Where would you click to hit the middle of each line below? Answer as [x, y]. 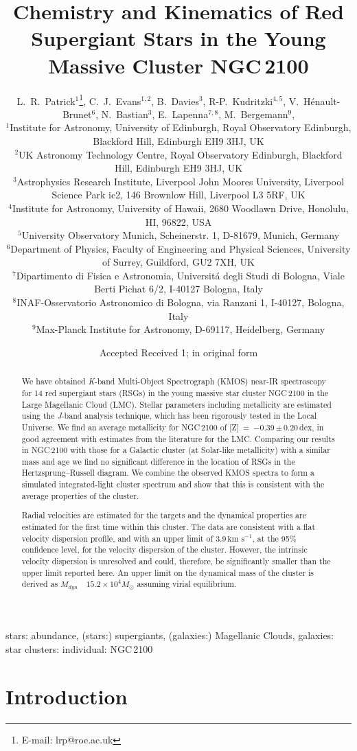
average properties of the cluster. [80, 495]
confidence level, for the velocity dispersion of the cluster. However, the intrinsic [164, 550]
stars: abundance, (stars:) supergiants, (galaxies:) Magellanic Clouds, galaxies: [170, 635]
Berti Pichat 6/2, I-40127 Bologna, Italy [178, 289]
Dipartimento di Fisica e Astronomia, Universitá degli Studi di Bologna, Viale [180, 275]
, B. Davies [175, 101]
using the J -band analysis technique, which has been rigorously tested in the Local [169, 416]
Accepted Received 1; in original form [178, 352]
